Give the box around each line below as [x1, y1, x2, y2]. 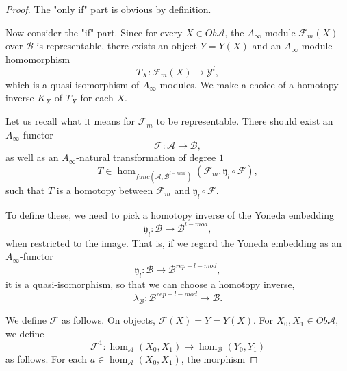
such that [5, 183, 45, 198]
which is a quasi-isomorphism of [5, 77, 140, 91]
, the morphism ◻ [181, 351, 258, 366]
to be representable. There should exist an [156, 114, 333, 128]
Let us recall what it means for [5, 114, 136, 128]
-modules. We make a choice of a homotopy [156, 77, 339, 91]
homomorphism [5, 51, 70, 66]
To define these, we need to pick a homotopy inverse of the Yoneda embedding [5, 207, 335, 222]
